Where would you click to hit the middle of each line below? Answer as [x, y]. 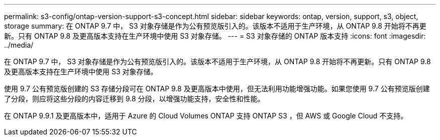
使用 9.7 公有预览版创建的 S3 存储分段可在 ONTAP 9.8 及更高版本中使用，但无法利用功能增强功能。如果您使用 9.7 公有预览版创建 [217, 89]
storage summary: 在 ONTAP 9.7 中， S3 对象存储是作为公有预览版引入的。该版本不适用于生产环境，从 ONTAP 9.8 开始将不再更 [215, 26]
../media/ [19, 45]
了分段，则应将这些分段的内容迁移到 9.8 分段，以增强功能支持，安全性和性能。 [134, 99]
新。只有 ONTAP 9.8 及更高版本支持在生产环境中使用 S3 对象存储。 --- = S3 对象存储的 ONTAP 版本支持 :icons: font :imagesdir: [215, 36]
